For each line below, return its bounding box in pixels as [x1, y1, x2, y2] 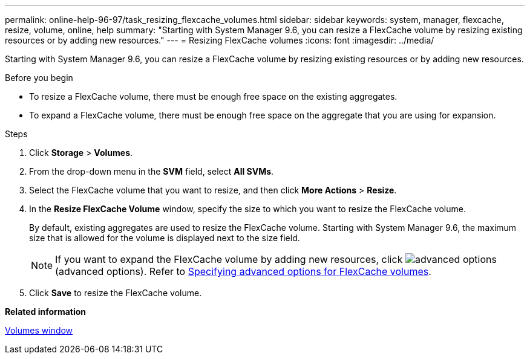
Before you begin [5, 73, 73, 83]
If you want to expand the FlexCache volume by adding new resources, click [55, 253, 403, 265]
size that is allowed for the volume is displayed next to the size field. [29, 233, 300, 243]
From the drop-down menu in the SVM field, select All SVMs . [29, 166, 274, 176]
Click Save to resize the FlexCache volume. [29, 288, 202, 298]
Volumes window [5, 325, 73, 335]
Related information [5, 306, 87, 317]
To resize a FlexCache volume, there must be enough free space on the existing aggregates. [29, 91, 398, 102]
